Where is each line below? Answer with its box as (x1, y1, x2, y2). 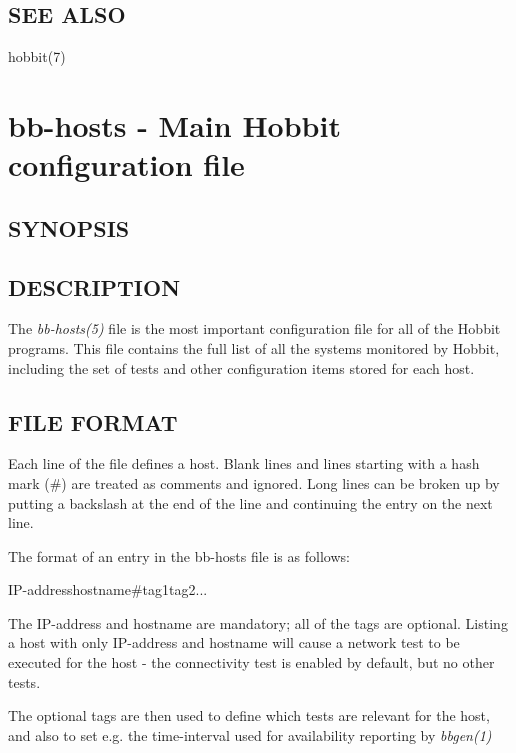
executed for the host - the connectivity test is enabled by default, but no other (8, 652, 495, 673)
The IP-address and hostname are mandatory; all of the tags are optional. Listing (8, 612, 508, 633)
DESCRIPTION (8, 271, 181, 302)
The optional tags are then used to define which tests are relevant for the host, (8, 705, 490, 726)
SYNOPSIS (8, 212, 130, 243)
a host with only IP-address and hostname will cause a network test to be (8, 632, 460, 653)
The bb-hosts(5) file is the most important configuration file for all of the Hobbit (8, 318, 501, 339)
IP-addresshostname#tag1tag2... (8, 579, 208, 600)
